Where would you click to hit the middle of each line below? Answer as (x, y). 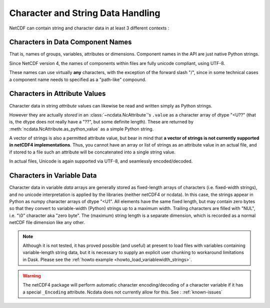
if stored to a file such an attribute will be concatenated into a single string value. (92, 152)
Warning (32, 276)
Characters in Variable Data (53, 176)
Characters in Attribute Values (57, 94)
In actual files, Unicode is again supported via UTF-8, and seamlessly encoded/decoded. (101, 161)
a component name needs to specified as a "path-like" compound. (78, 79)
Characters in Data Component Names (70, 42)
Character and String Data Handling (85, 13)
